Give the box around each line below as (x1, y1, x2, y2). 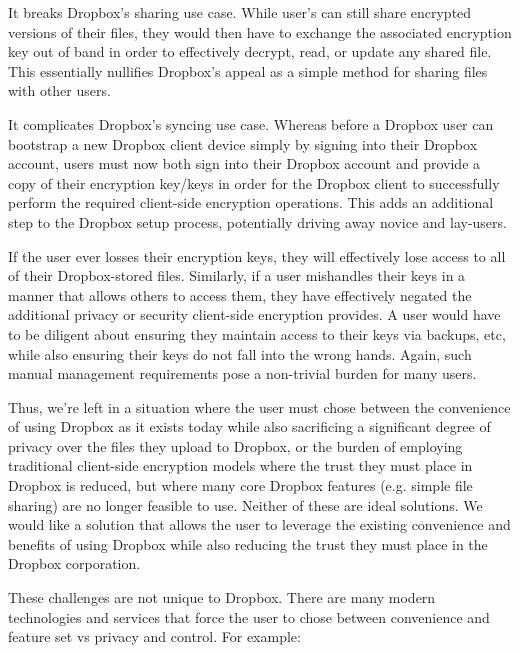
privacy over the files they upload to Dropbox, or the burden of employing (8, 435, 463, 456)
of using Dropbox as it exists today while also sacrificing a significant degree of (8, 416, 491, 437)
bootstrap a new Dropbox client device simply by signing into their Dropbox (8, 133, 478, 154)
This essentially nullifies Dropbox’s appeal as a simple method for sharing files (8, 60, 488, 81)
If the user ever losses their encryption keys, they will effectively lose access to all (8, 245, 506, 266)
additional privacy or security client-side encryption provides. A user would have (8, 304, 501, 325)
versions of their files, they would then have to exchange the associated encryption (8, 21, 512, 42)
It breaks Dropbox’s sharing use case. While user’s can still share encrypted (8, 2, 472, 22)
